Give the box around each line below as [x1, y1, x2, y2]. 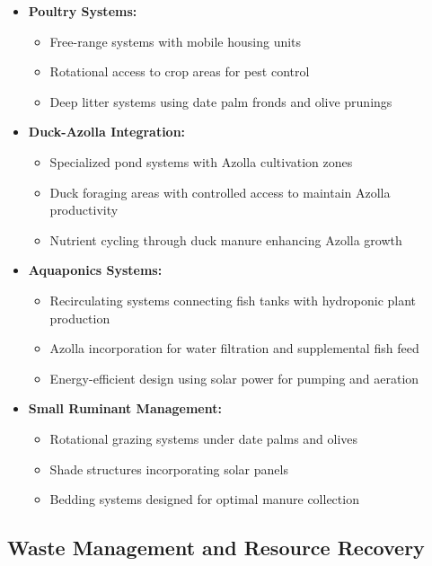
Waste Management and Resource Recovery [7, 534, 425, 562]
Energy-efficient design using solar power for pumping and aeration [49, 368, 419, 387]
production [49, 308, 110, 327]
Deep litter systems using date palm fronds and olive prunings [49, 92, 392, 111]
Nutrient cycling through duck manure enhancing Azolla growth [49, 230, 402, 249]
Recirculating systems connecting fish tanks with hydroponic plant [49, 290, 417, 309]
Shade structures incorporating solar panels [49, 459, 288, 478]
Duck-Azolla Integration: [28, 122, 186, 141]
